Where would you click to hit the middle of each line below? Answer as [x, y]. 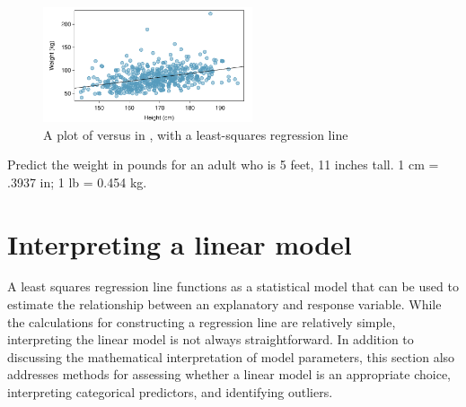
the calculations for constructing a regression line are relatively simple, [202, 321]
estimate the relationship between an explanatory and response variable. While [224, 304]
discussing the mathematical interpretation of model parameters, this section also [231, 356]
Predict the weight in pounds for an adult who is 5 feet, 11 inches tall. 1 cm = [223, 165]
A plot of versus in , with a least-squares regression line [196, 134]
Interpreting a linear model [180, 243]
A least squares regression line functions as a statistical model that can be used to [233, 286]
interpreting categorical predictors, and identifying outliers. [170, 392]
